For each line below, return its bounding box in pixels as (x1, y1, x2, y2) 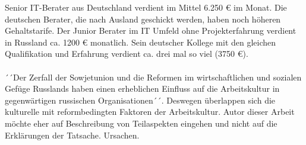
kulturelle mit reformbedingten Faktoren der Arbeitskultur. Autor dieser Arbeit (5, 105, 295, 118)
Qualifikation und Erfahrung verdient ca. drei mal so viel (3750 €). (5, 47, 248, 60)
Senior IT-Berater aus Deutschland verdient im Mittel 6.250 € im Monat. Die (5, 1, 287, 13)
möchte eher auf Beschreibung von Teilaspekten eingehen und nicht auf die (5, 117, 277, 129)
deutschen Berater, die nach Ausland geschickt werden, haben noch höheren (5, 12, 281, 25)
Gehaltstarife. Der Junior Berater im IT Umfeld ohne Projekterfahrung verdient (5, 24, 296, 37)
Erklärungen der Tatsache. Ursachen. (5, 128, 140, 141)
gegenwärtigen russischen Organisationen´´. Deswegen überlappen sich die (5, 94, 276, 106)
